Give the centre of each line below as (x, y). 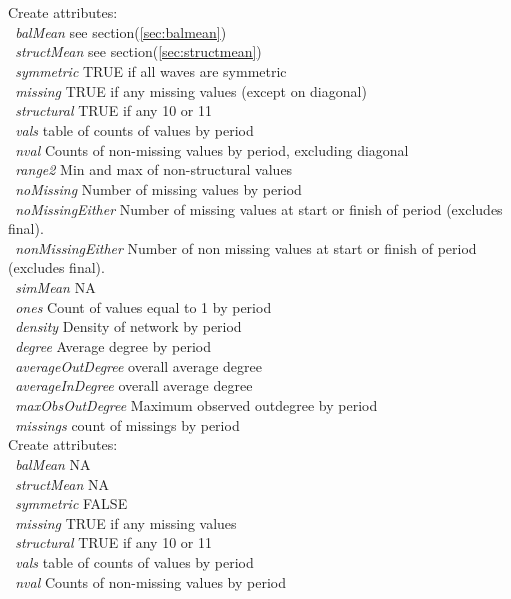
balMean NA (53, 463)
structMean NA (62, 483)
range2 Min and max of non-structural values (154, 169)
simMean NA (55, 287)
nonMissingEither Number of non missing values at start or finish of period (246, 247)
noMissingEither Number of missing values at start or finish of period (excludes (259, 208)
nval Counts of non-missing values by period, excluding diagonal (212, 149)
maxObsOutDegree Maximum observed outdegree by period (196, 404)
